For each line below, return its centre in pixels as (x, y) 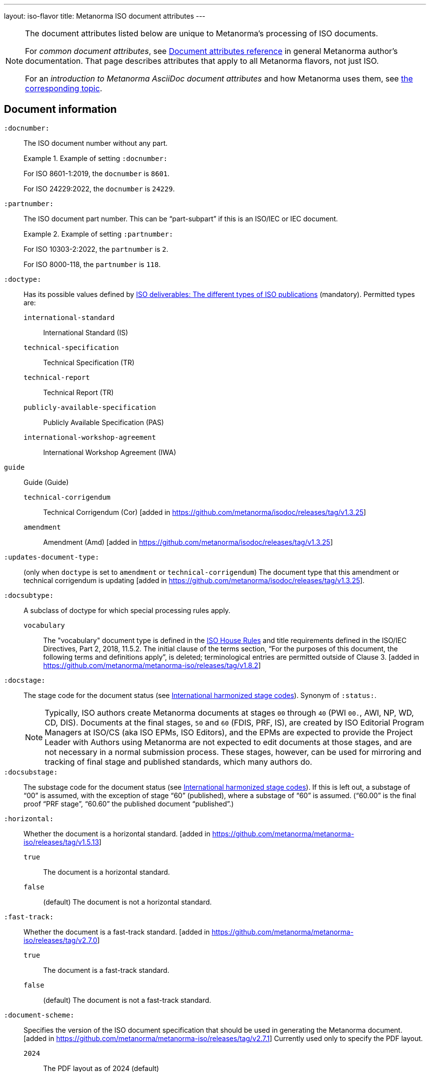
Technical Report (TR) (79, 392)
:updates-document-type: (52, 557)
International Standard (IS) (86, 332)
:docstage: (25, 680)
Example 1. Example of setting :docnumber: (96, 158)
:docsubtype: (29, 595)
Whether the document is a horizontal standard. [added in (117, 833)
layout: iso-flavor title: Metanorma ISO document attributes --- (105, 16)
